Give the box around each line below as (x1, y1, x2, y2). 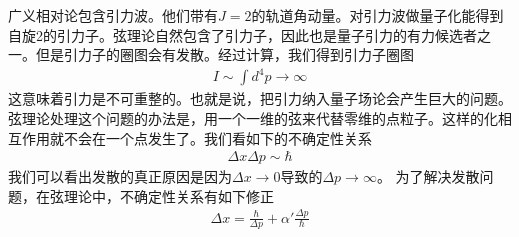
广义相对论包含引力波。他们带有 (8, 5, 218, 25)
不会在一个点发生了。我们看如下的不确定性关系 (63, 127, 372, 148)
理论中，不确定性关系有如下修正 (63, 185, 274, 206)
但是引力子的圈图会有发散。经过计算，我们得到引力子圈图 (35, 44, 414, 65)
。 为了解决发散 (376, 166, 480, 187)
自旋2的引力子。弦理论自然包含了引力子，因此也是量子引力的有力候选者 (8, 24, 477, 45)
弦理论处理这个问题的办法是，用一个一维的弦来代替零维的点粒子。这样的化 (8, 107, 498, 128)
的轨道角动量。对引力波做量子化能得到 (251, 5, 504, 25)
